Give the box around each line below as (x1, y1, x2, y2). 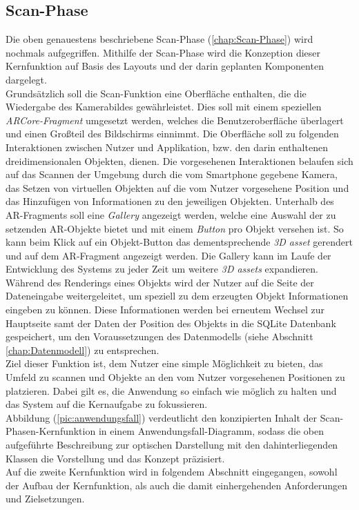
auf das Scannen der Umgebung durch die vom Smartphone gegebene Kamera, (6, 167, 338, 182)
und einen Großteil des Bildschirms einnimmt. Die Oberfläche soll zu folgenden (6, 126, 339, 141)
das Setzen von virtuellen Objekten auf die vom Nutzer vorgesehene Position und (6, 180, 349, 195)
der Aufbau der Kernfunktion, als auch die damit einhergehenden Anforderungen (6, 478, 348, 492)
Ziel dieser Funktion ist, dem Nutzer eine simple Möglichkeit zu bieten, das (6, 356, 323, 371)
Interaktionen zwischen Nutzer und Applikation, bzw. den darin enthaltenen (6, 139, 328, 154)
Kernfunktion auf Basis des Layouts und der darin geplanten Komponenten (6, 59, 324, 73)
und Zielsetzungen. (6, 491, 85, 506)
